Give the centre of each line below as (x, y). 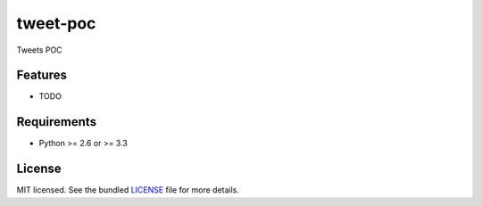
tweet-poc (56, 23)
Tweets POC (39, 50)
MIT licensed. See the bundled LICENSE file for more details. (128, 190)
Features (42, 75)
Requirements (57, 122)
